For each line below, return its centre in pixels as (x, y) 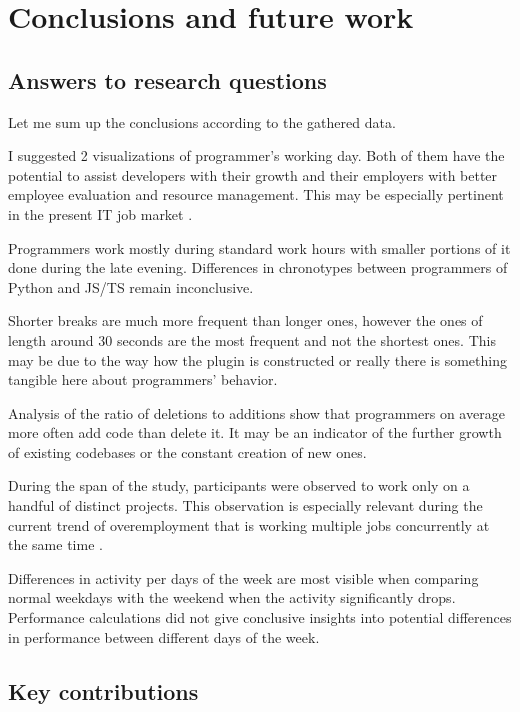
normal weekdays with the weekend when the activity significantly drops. (232, 597)
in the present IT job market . (100, 213)
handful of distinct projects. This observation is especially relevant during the (245, 505)
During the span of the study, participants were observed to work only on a (239, 485)
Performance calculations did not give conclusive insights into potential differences (260, 617)
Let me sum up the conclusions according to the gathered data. (202, 121)
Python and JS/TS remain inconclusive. (131, 286)
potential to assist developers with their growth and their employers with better (253, 174)
